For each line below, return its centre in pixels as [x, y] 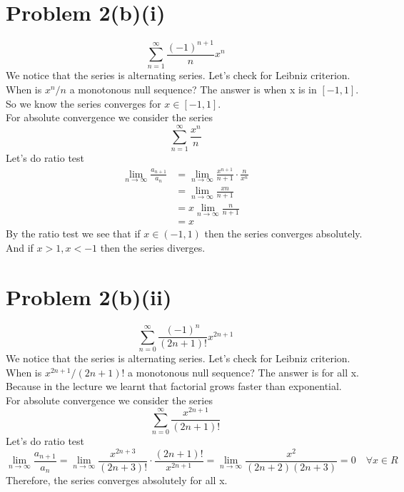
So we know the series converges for [84, 103]
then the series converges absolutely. [283, 234]
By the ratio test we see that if [73, 234]
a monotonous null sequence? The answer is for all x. [243, 372]
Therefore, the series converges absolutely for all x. [117, 480]
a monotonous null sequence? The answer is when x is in [193, 89]
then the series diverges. [153, 247]
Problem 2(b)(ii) [89, 296]
